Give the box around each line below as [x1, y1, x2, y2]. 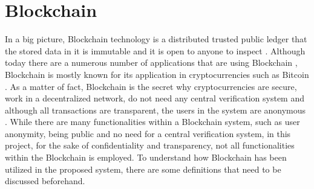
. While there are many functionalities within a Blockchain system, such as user [5, 115, 300, 128]
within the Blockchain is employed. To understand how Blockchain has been [5, 151, 287, 164]
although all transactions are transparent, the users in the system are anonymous [5, 103, 306, 116]
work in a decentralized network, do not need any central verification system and [5, 92, 304, 104]
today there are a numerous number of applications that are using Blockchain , [5, 56, 298, 69]
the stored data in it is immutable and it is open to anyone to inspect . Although [5, 44, 306, 57]
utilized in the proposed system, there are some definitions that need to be [5, 162, 281, 175]
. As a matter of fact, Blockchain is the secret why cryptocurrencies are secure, [5, 80, 297, 92]
